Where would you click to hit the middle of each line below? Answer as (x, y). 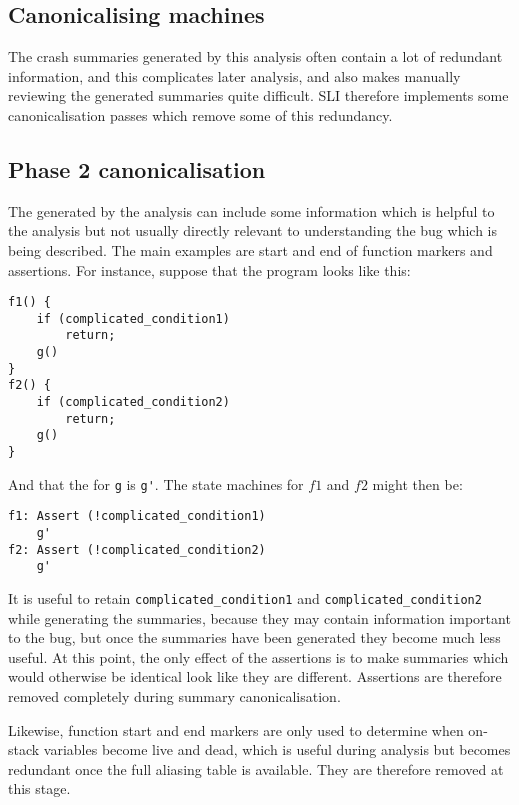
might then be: (417, 483)
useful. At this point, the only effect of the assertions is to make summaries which (258, 656)
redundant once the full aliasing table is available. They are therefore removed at (256, 768)
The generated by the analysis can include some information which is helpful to (251, 210)
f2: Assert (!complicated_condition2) (137, 549)
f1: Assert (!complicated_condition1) (137, 516)
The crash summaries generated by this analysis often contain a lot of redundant (255, 56)
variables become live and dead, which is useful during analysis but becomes (277, 749)
